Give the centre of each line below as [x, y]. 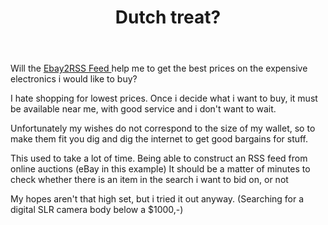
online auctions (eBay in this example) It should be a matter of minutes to [160, 169]
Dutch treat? [168, 17]
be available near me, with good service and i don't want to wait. [143, 109]
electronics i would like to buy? [74, 79]
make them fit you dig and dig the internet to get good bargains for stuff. [159, 139]
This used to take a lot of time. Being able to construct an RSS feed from [159, 158]
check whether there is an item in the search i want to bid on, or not [149, 180]
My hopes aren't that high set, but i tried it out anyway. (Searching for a [157, 199]
